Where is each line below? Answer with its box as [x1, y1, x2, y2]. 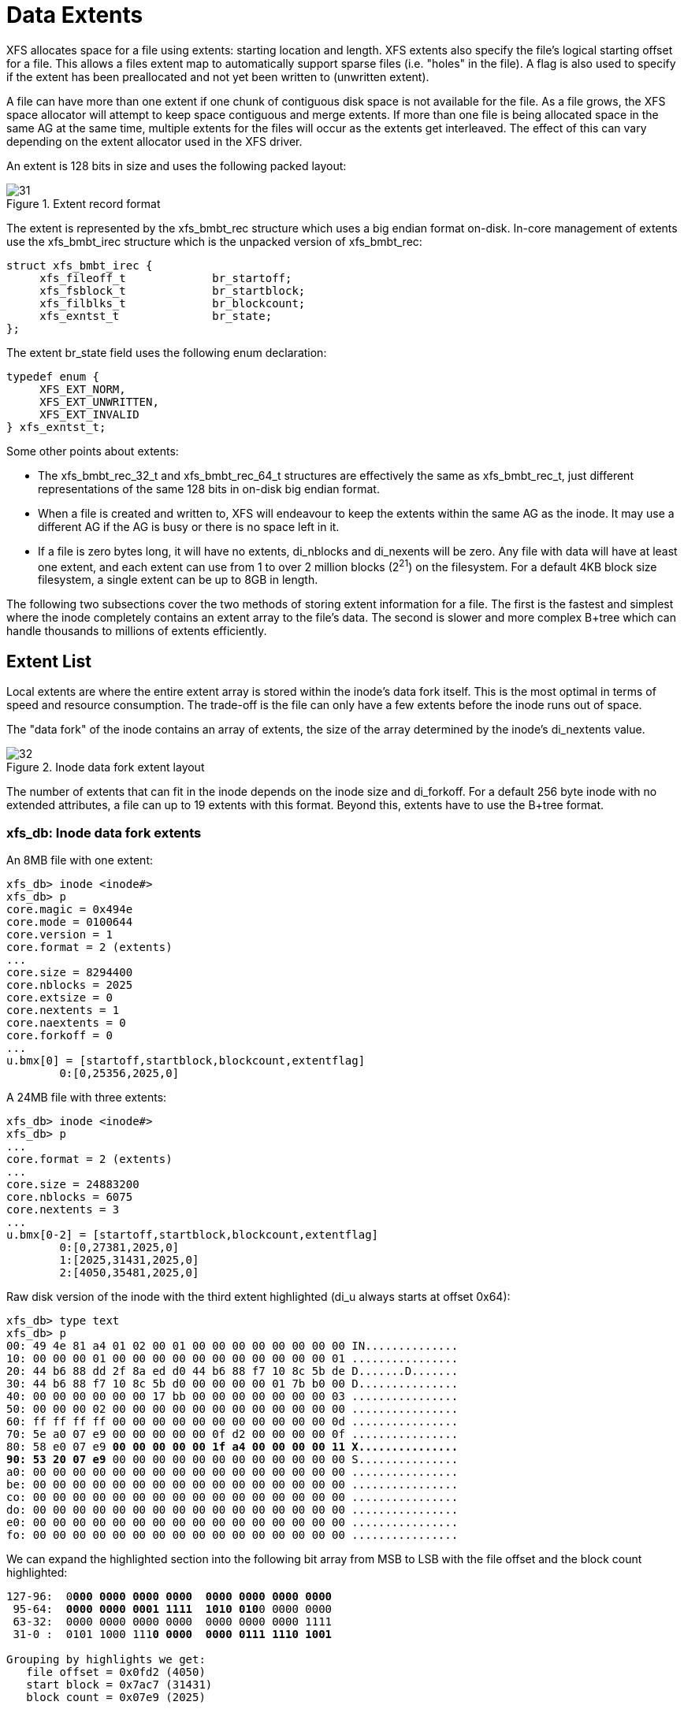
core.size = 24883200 [6, 1178, 139, 1191]
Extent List [6, 651, 91, 671]
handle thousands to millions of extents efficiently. [6, 624, 267, 638]
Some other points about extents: [6, 444, 179, 458]
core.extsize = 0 [6, 991, 113, 1004]
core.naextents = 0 [6, 1016, 126, 1029]
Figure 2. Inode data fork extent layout [6, 760, 205, 775]
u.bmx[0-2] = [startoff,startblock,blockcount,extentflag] [6, 1228, 379, 1241]
